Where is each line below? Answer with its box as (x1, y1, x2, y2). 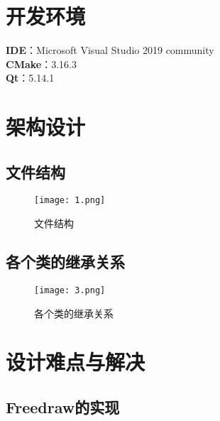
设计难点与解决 (6, 347, 145, 376)
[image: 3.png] (34, 285, 106, 295)
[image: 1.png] (34, 195, 106, 206)
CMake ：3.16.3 (6, 56, 77, 71)
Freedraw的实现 (6, 395, 120, 417)
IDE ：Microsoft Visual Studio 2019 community (6, 43, 214, 58)
